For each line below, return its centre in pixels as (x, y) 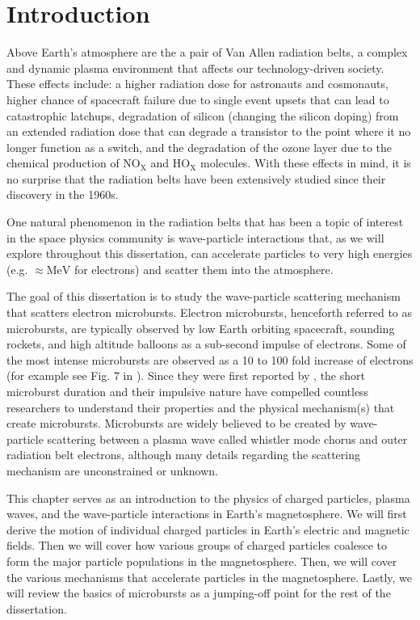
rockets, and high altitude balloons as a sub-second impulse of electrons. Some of (206, 344)
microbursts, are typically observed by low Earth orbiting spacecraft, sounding (201, 328)
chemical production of (63, 163)
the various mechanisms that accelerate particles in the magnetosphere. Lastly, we (210, 577)
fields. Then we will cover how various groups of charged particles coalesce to (197, 545)
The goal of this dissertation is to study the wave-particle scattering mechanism (204, 296)
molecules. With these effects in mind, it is (305, 163)
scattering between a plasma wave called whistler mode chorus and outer (227, 439)
